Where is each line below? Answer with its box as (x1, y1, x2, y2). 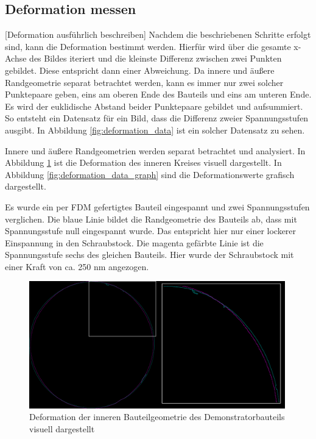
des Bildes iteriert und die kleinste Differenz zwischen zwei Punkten (29, 52, 282, 65)
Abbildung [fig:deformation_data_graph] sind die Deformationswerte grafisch (5, 168, 295, 180)
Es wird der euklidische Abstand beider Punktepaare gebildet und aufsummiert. (5, 99, 303, 112)
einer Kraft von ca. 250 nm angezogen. (5, 260, 149, 273)
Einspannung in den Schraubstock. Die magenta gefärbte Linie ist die (5, 236, 264, 249)
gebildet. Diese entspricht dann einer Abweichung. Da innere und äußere (5, 63, 275, 76)
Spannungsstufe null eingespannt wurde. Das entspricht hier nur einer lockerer (5, 224, 297, 237)
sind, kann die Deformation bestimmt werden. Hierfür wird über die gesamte (5, 40, 291, 52)
